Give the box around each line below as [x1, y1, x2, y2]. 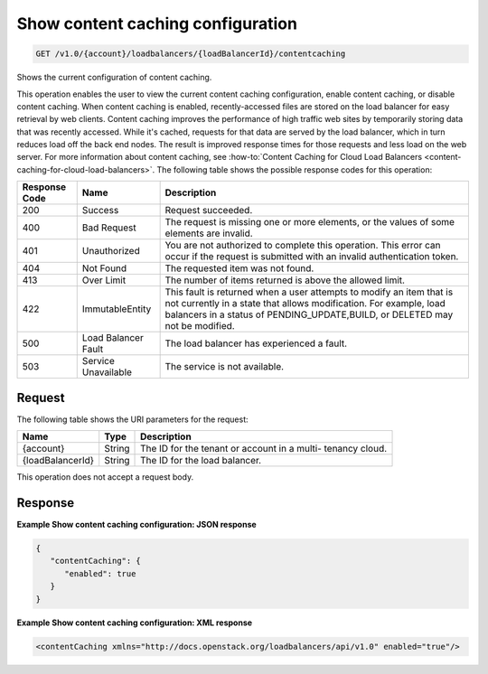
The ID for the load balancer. [140, 454, 262, 467]
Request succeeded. [164, 204, 253, 217]
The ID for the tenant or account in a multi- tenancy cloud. [140, 443, 388, 455]
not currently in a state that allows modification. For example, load [164, 297, 446, 310]
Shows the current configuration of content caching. [16, 72, 212, 83]
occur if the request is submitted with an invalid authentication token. [164, 250, 459, 263]
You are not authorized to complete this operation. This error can [164, 239, 441, 252]
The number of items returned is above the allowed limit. [164, 274, 406, 286]
